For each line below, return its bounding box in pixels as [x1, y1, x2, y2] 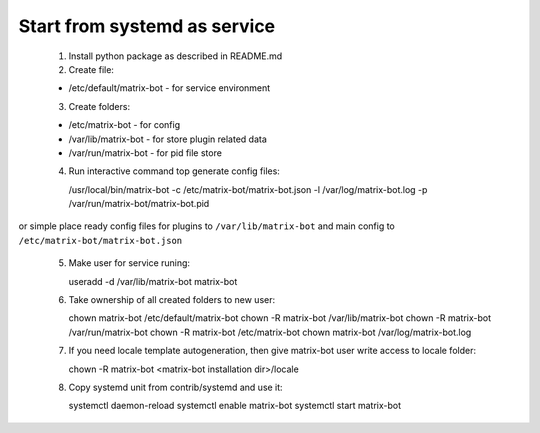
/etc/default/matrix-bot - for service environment [68, 82, 271, 94]
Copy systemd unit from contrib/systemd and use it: [68, 381, 284, 393]
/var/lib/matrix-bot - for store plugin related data [68, 133, 267, 145]
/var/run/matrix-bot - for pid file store [68, 146, 222, 159]
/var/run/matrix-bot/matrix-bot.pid [68, 198, 210, 210]
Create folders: [68, 100, 130, 112]
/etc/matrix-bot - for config [68, 119, 181, 131]
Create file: [68, 63, 115, 75]
